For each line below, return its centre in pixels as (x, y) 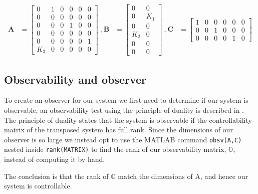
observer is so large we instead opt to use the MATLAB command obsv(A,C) (123, 139)
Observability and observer (75, 79)
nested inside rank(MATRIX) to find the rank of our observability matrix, (115, 149)
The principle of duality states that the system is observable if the (105, 120)
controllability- (232, 120)
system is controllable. (38, 186)
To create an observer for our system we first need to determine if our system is (126, 100)
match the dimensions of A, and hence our (183, 176)
